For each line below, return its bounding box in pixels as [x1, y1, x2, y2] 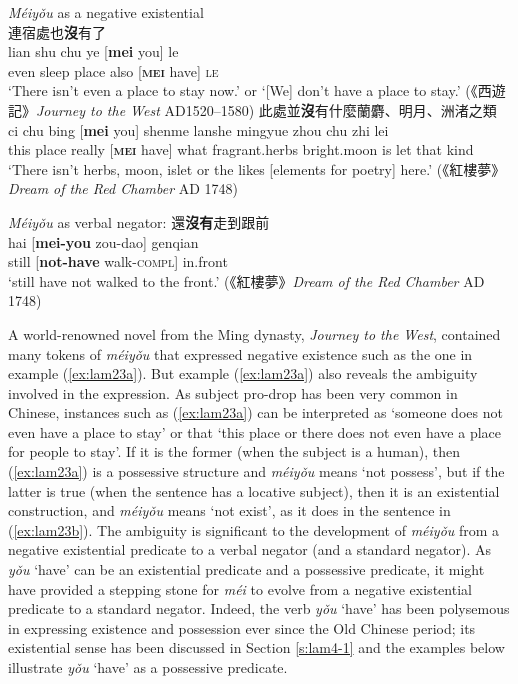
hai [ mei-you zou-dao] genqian [8, 231, 199, 252]
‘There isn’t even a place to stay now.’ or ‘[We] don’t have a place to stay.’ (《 [8, 80, 478, 101]
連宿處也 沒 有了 [8, 21, 106, 42]
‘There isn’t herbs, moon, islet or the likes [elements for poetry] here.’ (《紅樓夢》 [8, 158, 506, 179]
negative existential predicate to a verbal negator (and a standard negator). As [8, 539, 492, 560]
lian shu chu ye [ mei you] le [8, 41, 179, 62]
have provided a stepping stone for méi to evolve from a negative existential [8, 578, 472, 599]
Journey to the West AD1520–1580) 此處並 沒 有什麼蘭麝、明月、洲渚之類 [36, 99, 497, 120]
